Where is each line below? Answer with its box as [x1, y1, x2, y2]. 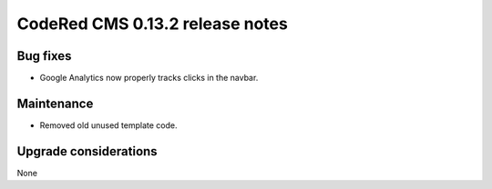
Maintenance [16, 95, 94, 111]
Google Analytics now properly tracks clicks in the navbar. [39, 73, 259, 84]
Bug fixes [16, 48, 72, 64]
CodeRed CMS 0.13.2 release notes [16, 14, 289, 34]
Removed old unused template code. [39, 119, 178, 131]
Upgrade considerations [16, 144, 159, 159]
